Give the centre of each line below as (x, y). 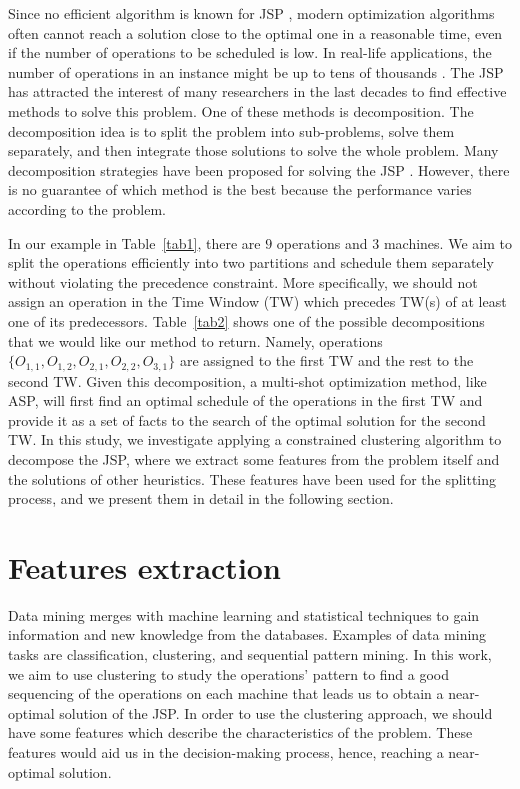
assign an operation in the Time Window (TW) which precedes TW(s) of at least (257, 301)
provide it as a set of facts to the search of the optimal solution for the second (247, 419)
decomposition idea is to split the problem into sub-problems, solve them (231, 130)
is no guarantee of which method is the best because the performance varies (240, 189)
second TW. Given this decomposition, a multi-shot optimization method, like (247, 380)
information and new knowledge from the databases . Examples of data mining (247, 634)
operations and (322, 242)
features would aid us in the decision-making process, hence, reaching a (226, 751)
